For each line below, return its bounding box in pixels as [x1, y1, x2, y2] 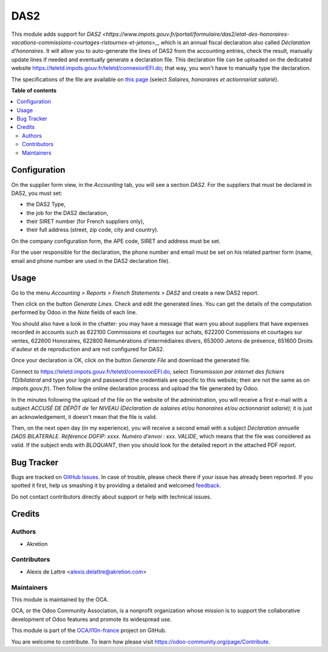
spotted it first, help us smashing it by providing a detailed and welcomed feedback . [11, 482, 222, 489]
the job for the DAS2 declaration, [26, 209, 109, 216]
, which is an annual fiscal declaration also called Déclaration [157, 38, 311, 46]
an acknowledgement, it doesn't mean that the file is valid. [11, 413, 157, 420]
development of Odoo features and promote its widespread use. [11, 615, 172, 623]
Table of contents [11, 86, 57, 94]
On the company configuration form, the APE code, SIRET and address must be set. [11, 237, 221, 245]
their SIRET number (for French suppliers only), [26, 218, 145, 225]
